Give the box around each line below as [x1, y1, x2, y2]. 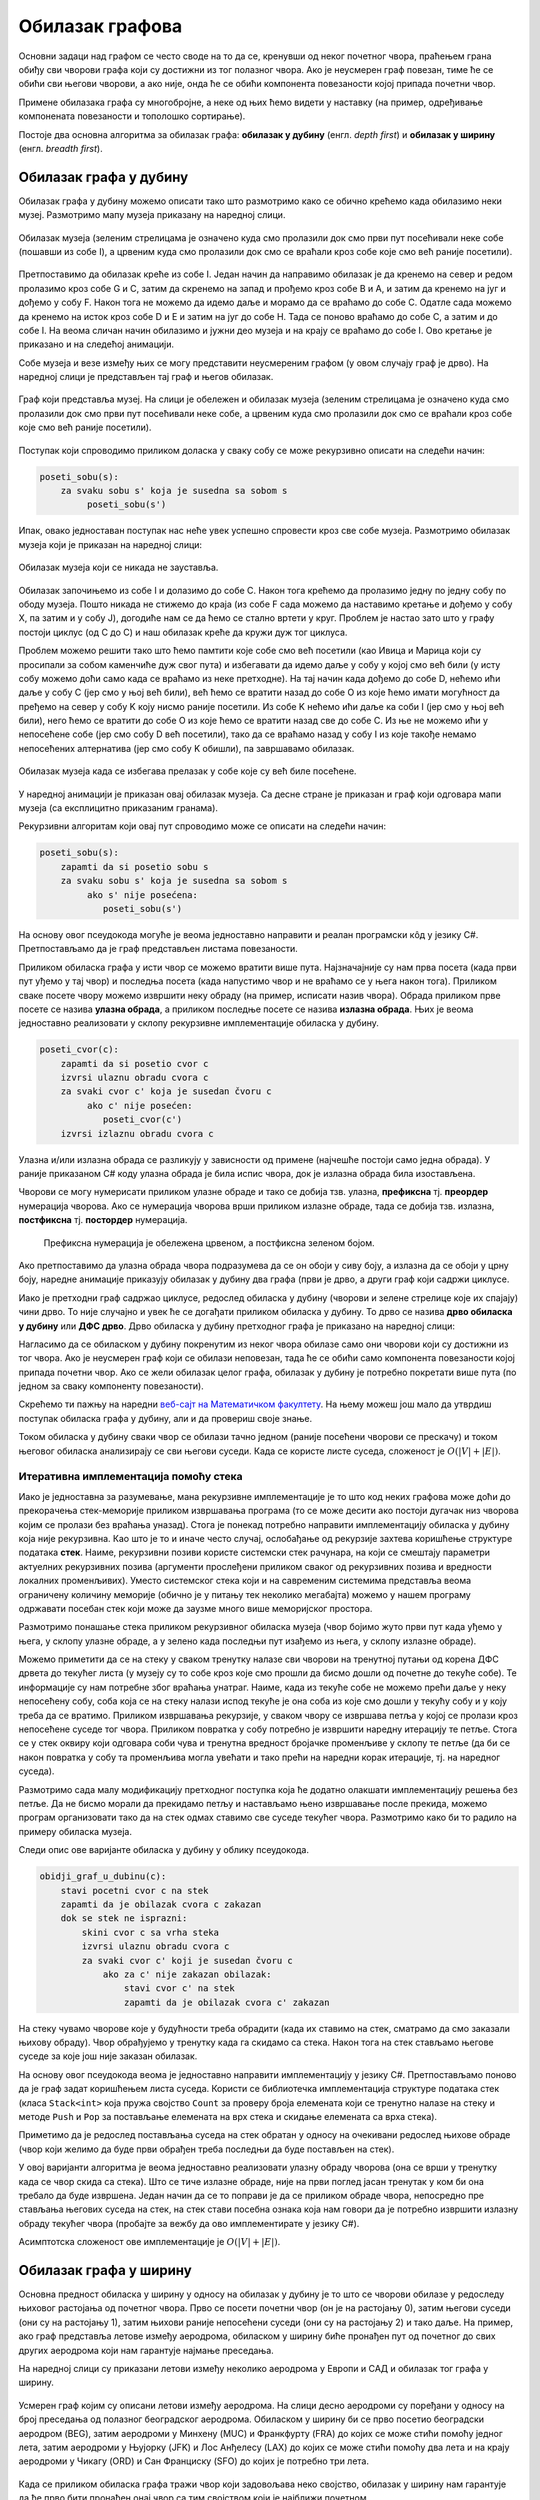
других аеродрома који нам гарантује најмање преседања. [18, 2344, 274, 2356]
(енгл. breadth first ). [18, 142, 104, 154]
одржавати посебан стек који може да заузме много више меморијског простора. [18, 1602, 373, 1614]
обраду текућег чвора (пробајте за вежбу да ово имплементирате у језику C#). [18, 2217, 360, 2229]
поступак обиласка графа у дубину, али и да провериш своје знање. [18, 1412, 313, 1424]
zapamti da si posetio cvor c [60, 1058, 209, 1069]
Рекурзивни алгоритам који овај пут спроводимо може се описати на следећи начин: [18, 820, 387, 832]
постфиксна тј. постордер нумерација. [18, 1214, 188, 1226]
